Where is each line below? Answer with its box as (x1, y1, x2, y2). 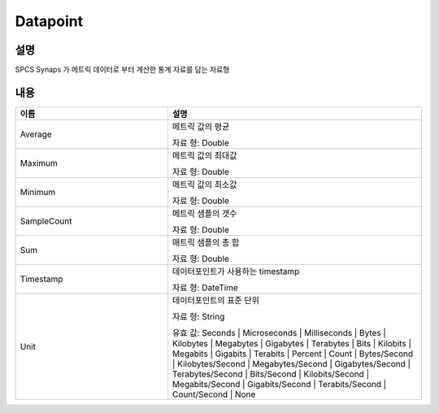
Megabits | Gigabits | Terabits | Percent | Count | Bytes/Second (172, 348, 414, 359)
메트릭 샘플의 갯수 (172, 207, 237, 219)
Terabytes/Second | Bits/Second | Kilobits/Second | (172, 368, 370, 380)
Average (20, 128, 52, 140)
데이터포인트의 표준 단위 (172, 294, 260, 306)
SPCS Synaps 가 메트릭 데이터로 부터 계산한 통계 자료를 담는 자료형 (15, 65, 230, 75)
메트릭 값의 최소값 (172, 179, 237, 190)
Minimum (20, 186, 56, 198)
